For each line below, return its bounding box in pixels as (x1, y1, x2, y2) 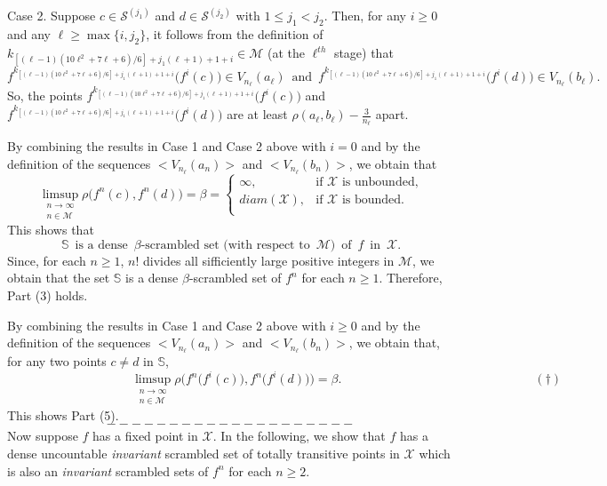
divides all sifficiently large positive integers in (142, 251, 395, 269)
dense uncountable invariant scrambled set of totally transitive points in (7, 444, 400, 462)
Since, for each (7, 251, 86, 269)
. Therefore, (379, 268, 443, 287)
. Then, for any (323, 6, 406, 25)
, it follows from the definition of (146, 25, 323, 44)
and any (7, 25, 52, 44)
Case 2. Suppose (7, 6, 96, 25)
